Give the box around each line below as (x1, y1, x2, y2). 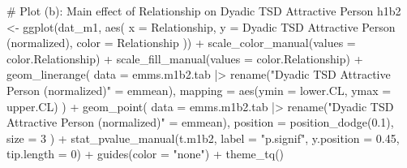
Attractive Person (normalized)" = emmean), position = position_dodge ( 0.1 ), (6, 114, 394, 131)
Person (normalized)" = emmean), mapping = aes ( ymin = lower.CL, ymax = (6, 81, 392, 98)
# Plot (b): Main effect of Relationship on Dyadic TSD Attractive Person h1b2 (6, 2, 401, 19)
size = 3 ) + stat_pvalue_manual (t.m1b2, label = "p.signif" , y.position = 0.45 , (6, 129, 400, 146)
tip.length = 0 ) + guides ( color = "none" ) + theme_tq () (6, 145, 285, 162)
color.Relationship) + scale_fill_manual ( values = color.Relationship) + (6, 50, 363, 67)
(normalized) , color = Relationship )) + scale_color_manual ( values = (6, 34, 356, 51)
